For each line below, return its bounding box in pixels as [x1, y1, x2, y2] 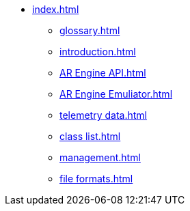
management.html [59, 152, 141, 163]
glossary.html [59, 25, 120, 36]
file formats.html [59, 173, 133, 184]
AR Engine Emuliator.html [59, 88, 173, 100]
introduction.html [59, 46, 136, 57]
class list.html [59, 130, 121, 142]
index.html [32, 3, 79, 15]
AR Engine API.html [59, 67, 146, 79]
